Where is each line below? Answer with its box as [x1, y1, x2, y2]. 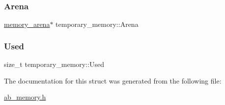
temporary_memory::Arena [56, 19, 139, 29]
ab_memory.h [4, 92, 46, 102]
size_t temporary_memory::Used [4, 59, 105, 69]
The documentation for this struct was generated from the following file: [4, 75, 222, 85]
